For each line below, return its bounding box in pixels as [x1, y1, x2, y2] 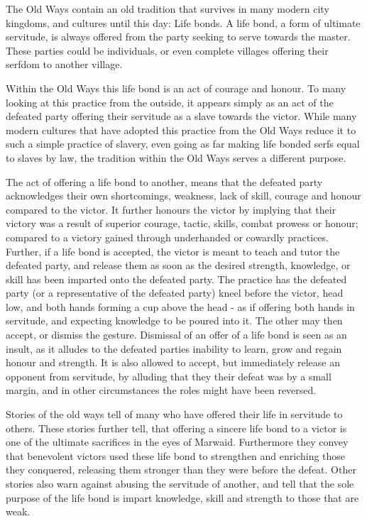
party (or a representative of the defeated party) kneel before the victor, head [6, 285, 344, 300]
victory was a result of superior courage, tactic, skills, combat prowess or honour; [6, 216, 358, 231]
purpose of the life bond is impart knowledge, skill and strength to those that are [6, 490, 359, 505]
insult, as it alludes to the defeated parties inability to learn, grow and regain [6, 341, 342, 356]
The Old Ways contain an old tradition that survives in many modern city [6, 1, 329, 16]
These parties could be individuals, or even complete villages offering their [6, 43, 329, 57]
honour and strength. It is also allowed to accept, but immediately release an [6, 355, 340, 370]
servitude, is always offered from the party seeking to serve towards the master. [6, 29, 351, 44]
